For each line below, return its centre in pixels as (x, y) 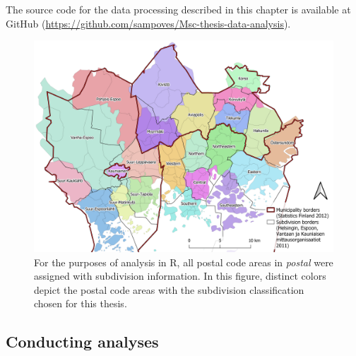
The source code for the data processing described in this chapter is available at (178, 9)
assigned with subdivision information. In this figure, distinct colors (180, 276)
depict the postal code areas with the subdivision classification (169, 289)
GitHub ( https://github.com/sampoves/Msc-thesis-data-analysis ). (148, 23)
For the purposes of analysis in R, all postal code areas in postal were (184, 262)
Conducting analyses (82, 342)
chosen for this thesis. (81, 303)
